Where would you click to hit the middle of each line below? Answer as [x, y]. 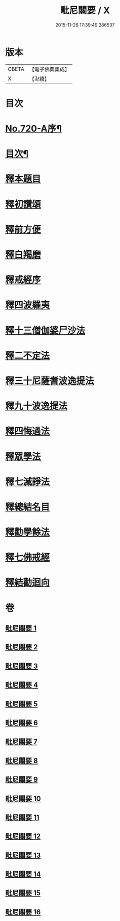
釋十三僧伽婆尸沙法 [45, 331]
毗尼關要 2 [22, 647]
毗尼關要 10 [23, 798]
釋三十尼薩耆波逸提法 [50, 381]
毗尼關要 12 [23, 836]
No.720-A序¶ [33, 129]
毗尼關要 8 [22, 761]
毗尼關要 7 [22, 742]
